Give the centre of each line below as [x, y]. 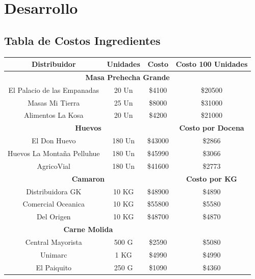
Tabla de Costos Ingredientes [82, 40]
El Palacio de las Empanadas [54, 90]
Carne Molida [88, 229]
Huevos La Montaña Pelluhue [54, 153]
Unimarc [54, 254]
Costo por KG [212, 178]
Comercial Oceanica [54, 204]
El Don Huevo [54, 141]
